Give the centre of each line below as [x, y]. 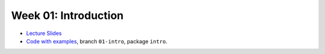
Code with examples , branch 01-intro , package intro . [97, 41]
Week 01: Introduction [67, 15]
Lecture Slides [44, 33]
